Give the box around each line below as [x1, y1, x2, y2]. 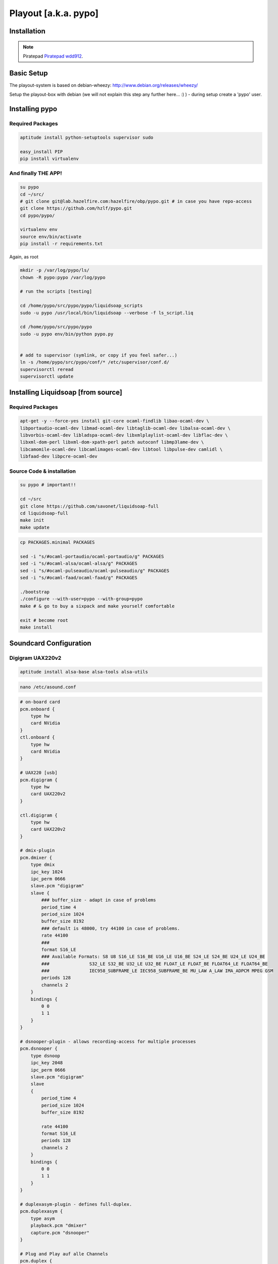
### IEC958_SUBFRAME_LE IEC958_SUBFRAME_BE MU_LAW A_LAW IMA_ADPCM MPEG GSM [41, 968, 273, 974]
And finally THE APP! [9, 170, 62, 177]
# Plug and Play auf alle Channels [20, 1251, 108, 1256]
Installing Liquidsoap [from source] [9, 388, 122, 397]
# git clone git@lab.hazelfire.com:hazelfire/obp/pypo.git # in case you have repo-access [20, 198, 252, 204]
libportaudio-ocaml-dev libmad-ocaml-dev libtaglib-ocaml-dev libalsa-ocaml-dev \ [20, 425, 231, 431]
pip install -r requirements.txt [20, 241, 103, 247]
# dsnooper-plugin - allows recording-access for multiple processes [20, 1039, 196, 1044]
